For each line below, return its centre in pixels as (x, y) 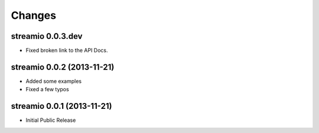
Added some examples (54, 81)
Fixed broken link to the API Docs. (67, 51)
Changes (33, 15)
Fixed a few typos (47, 89)
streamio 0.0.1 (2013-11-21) (61, 106)
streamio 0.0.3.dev (47, 36)
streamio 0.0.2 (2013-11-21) (63, 67)
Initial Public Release (51, 120)
